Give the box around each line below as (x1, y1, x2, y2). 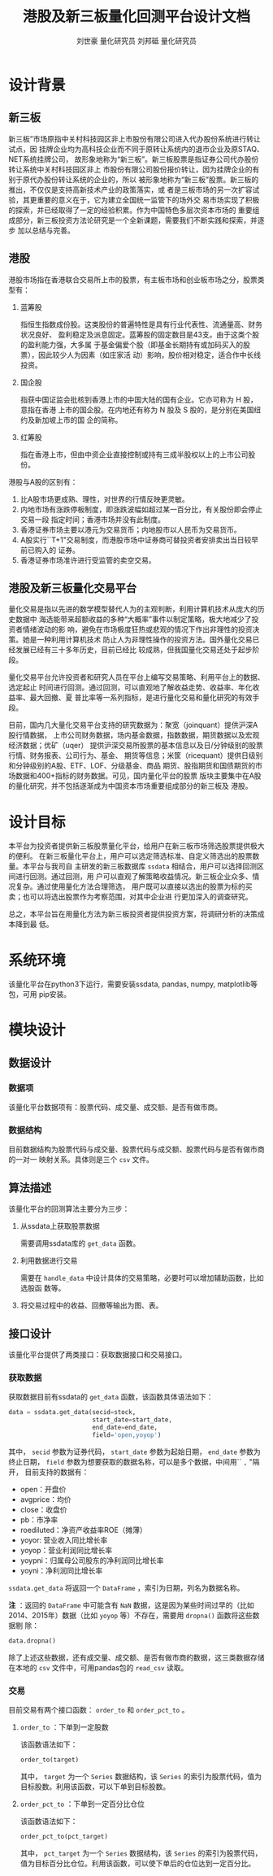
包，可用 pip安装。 (8, 990, 71, 999)
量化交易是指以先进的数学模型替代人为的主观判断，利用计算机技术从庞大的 (8, 604, 258, 614)
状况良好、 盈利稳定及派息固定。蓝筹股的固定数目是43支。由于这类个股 (19, 329, 260, 339)
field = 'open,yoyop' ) (92, 1430, 162, 1439)
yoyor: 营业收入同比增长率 (19, 1534, 108, 1545)
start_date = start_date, (92, 1416, 173, 1424)
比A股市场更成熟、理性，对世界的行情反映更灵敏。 (19, 494, 189, 504)
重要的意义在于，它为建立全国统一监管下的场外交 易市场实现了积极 (36, 194, 260, 204)
